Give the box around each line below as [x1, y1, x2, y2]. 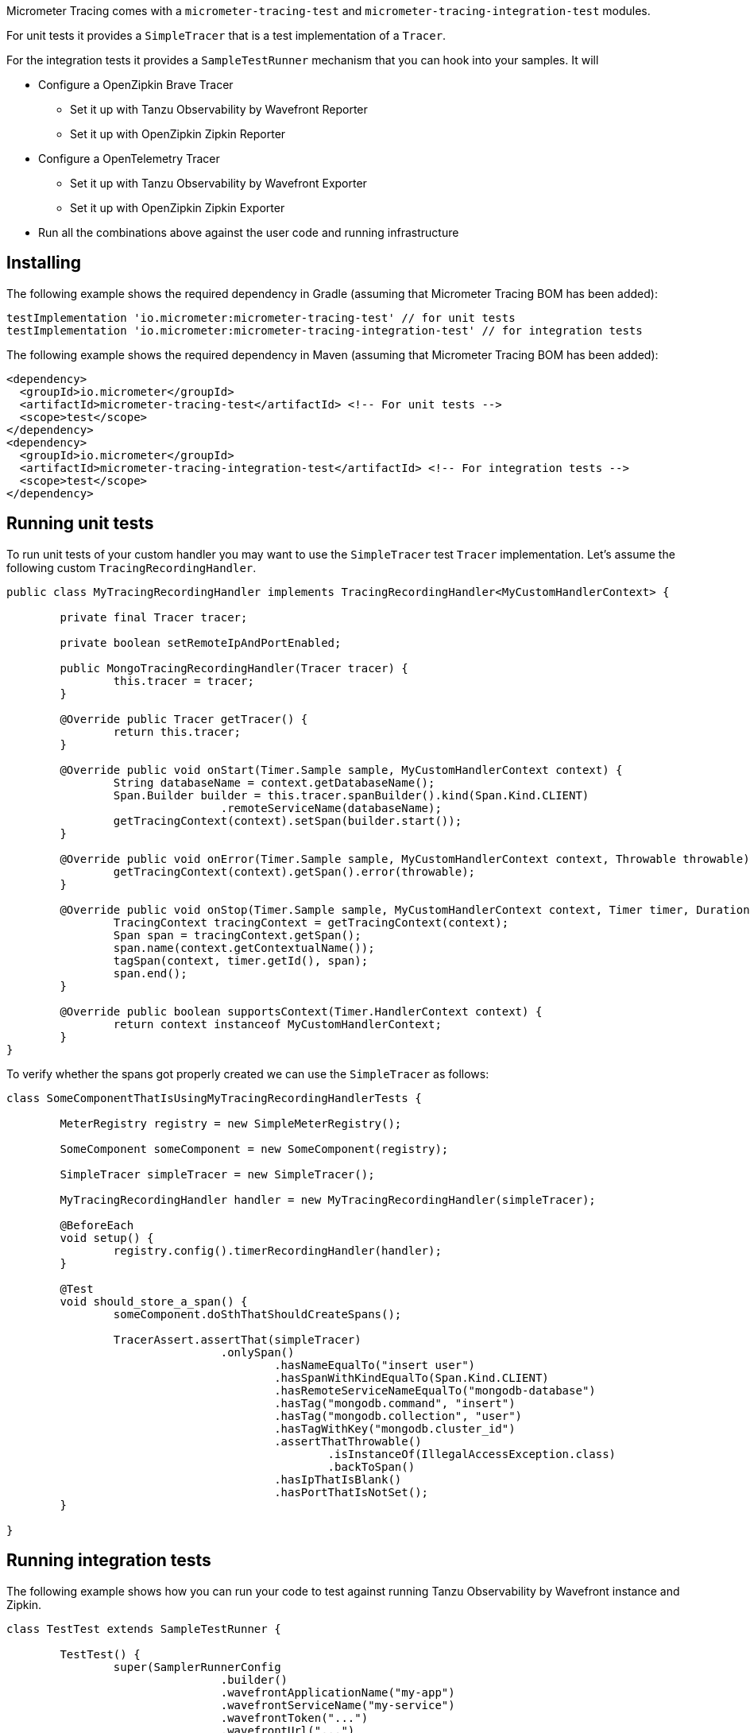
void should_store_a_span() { [60, 1294, 248, 1308]
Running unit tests [6, 513, 154, 534]
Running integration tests [6, 1550, 211, 1571]
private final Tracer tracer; [60, 610, 248, 624]
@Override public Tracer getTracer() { [60, 712, 308, 725]
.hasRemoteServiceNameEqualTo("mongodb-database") [274, 1383, 596, 1397]
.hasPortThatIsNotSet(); [274, 1485, 429, 1499]
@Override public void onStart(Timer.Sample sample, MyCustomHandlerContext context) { [60, 763, 623, 776]
